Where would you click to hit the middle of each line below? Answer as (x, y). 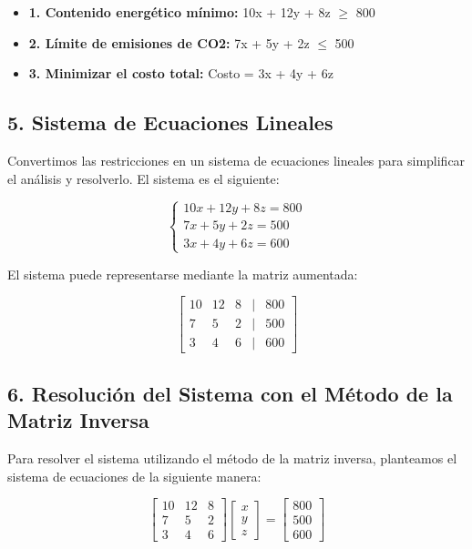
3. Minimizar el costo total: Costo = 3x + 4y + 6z (181, 73)
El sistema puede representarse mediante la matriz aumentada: (183, 274)
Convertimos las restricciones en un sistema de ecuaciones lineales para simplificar (236, 160)
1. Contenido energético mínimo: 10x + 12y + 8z (180, 12)
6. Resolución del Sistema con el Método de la (230, 393)
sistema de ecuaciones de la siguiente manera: (134, 476)
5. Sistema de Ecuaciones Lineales (170, 122)
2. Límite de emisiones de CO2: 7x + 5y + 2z (169, 42)
